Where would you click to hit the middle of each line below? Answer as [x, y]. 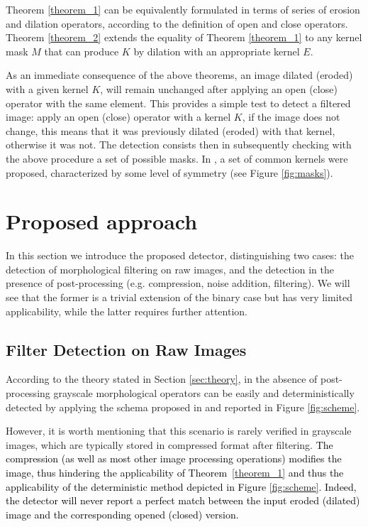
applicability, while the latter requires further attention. [127, 311]
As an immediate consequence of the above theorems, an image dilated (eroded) [179, 75]
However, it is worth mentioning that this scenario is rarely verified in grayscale [179, 431]
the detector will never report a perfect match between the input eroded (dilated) [183, 500]
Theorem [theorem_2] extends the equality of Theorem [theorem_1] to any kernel [184, 37]
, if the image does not [291, 117]
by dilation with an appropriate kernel [217, 51]
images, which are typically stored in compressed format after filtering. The [169, 444]
